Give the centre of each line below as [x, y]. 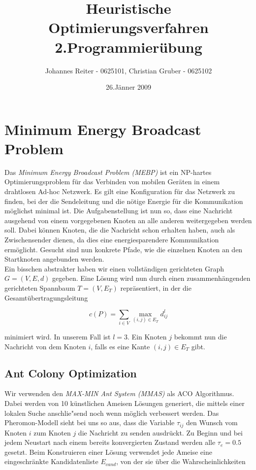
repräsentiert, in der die [156, 287]
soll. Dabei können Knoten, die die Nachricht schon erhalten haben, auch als [120, 230]
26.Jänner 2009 [128, 87]
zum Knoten [52, 432]
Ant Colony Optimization [71, 373]
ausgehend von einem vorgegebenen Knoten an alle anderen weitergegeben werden [128, 220]
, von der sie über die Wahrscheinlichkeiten [181, 461]
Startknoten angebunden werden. [54, 259]
